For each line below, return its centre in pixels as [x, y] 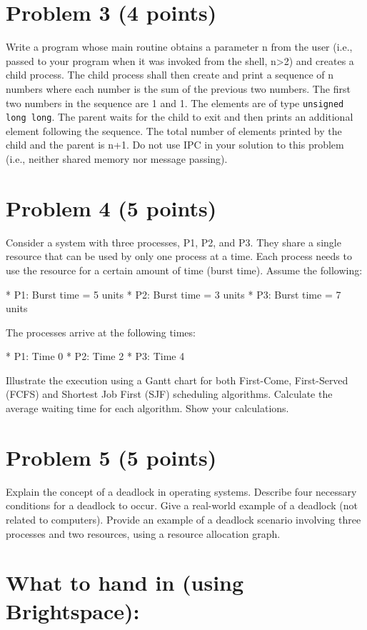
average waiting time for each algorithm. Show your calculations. [147, 408]
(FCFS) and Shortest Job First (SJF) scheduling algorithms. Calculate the [169, 394]
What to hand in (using [125, 582]
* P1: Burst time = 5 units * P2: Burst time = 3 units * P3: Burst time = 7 [174, 294]
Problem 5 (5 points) [111, 457]
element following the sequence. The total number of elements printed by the [174, 130]
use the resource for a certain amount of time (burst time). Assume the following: [184, 270]
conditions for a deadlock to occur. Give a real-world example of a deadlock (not [182, 505]
